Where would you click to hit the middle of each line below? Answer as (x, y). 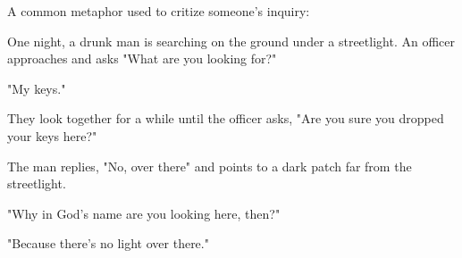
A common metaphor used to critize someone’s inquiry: (159, 11)
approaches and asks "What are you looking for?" (142, 58)
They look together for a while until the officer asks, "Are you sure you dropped (226, 118)
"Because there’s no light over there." (108, 243)
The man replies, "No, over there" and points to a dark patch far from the (210, 166)
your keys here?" (52, 135)
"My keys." (37, 88)
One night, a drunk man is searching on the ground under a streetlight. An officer (231, 41)
